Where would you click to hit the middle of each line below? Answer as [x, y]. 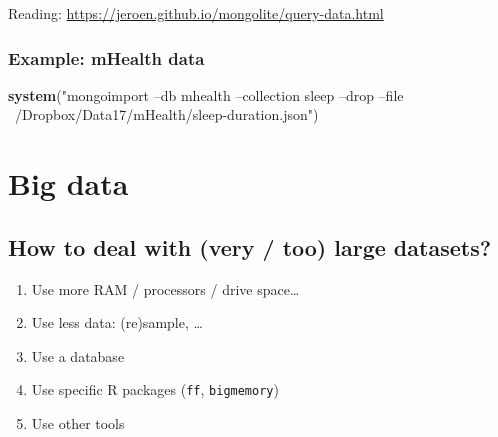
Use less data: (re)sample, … [117, 322]
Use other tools [78, 423]
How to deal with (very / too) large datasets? [250, 246]
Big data [68, 183]
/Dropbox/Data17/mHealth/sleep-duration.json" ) [166, 114]
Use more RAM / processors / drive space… [165, 288]
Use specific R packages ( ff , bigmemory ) [155, 389]
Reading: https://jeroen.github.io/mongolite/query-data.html [196, 13]
